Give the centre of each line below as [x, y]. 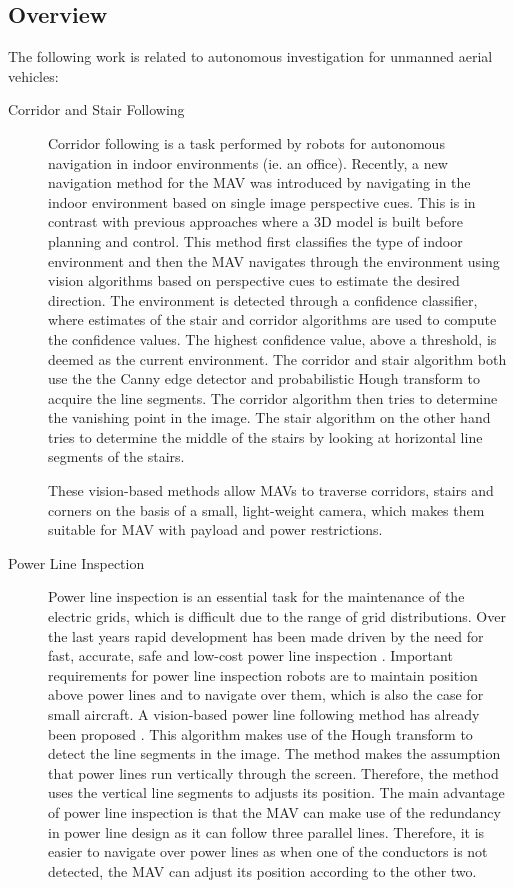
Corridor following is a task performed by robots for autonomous [246, 142]
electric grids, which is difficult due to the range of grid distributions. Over [277, 616]
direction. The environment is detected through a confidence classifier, [263, 299]
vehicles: [33, 75]
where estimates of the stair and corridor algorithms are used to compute [272, 319]
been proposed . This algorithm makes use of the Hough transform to [260, 733]
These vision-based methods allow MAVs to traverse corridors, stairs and [271, 490]
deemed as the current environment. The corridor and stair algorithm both [277, 358]
